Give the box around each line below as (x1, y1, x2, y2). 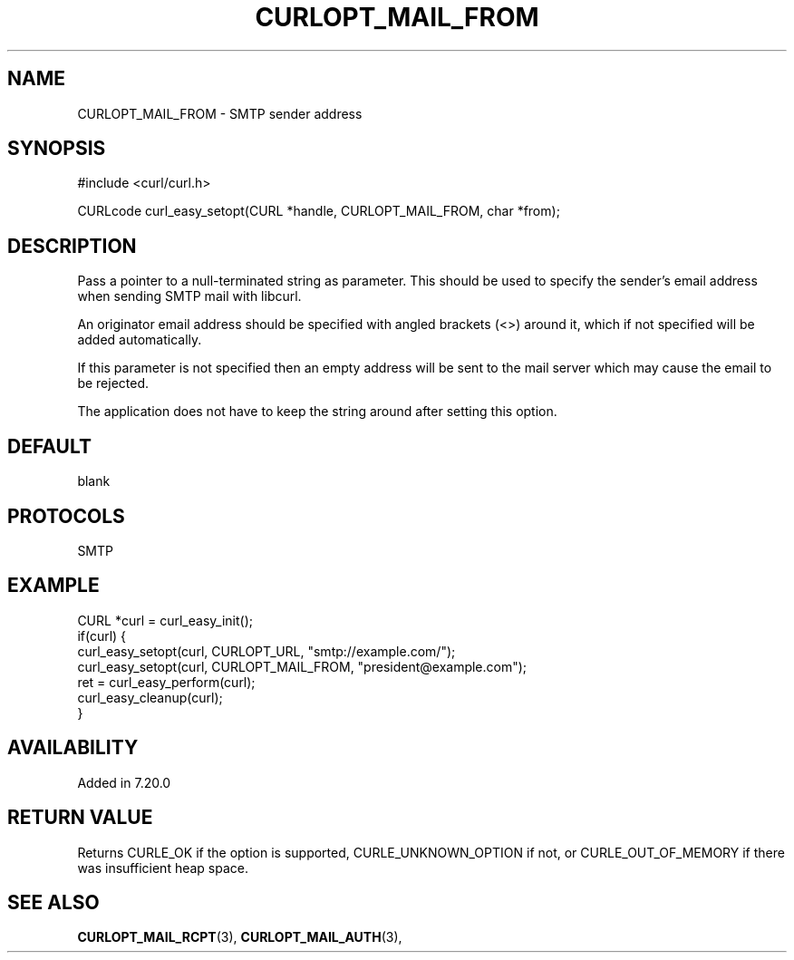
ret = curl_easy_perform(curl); (77, 674, 256, 690)
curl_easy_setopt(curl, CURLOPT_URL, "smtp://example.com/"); (77, 643, 456, 659)
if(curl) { (77, 627, 127, 644)
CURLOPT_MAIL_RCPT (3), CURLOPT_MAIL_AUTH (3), (77, 929, 402, 945)
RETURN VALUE (7, 806, 153, 829)
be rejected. (77, 375, 150, 392)
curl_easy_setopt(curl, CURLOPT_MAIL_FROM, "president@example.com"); (77, 658, 528, 674)
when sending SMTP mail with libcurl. (77, 288, 302, 305)
